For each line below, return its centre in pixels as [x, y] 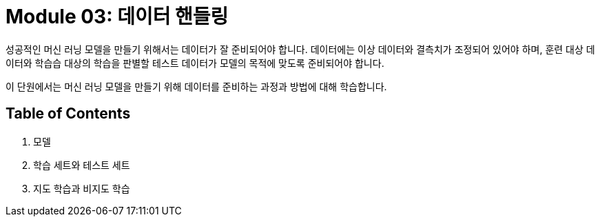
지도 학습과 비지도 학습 [82, 188]
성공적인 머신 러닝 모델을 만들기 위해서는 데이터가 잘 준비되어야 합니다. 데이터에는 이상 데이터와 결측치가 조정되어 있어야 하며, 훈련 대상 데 [300, 49]
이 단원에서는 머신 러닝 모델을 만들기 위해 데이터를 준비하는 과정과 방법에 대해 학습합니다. [196, 86]
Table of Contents [68, 114]
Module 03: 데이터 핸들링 [117, 17]
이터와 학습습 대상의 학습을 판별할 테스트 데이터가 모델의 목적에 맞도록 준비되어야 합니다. [195, 63]
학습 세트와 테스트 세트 [82, 165]
